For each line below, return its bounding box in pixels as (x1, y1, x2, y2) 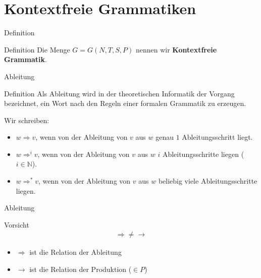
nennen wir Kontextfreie (135, 44, 217, 54)
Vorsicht (4, 219, 29, 230)
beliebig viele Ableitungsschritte (158, 176, 257, 186)
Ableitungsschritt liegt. (182, 132, 253, 142)
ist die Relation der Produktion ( (29, 264, 132, 274)
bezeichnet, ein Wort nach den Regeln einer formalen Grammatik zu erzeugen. (4, 98, 246, 108)
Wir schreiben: (4, 115, 49, 125)
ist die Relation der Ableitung (29, 247, 122, 257)
